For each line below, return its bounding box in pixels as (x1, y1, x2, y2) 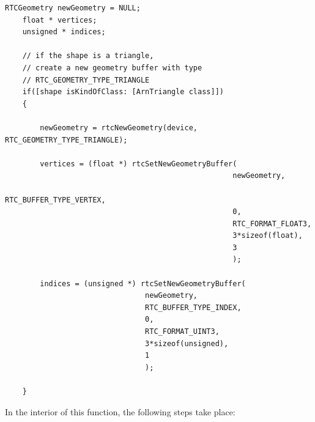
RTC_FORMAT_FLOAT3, (232, 219, 312, 228)
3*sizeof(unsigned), (145, 339, 229, 348)
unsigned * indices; (22, 28, 106, 37)
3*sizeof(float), (232, 231, 303, 240)
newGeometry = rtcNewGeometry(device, (40, 123, 198, 132)
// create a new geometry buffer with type (22, 63, 202, 72)
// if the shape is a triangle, (22, 51, 154, 61)
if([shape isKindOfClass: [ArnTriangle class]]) (22, 87, 224, 97)
